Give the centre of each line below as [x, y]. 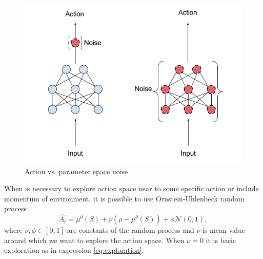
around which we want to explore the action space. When [94, 240]
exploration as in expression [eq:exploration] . [74, 250]
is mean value [224, 230]
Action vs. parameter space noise [76, 171]
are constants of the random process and [130, 230]
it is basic [221, 240]
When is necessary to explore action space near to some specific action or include [131, 188]
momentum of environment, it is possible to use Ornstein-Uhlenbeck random [124, 198]
